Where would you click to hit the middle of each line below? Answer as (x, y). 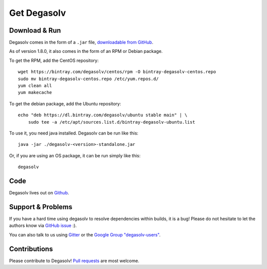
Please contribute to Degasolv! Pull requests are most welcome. (74, 261)
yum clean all (35, 86)
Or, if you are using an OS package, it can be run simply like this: (75, 155)
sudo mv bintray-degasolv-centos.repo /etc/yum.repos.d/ (89, 79)
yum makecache (35, 92)
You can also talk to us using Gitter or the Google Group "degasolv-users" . (85, 234)
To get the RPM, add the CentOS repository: (54, 60)
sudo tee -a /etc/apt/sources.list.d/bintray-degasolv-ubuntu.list (111, 122)
